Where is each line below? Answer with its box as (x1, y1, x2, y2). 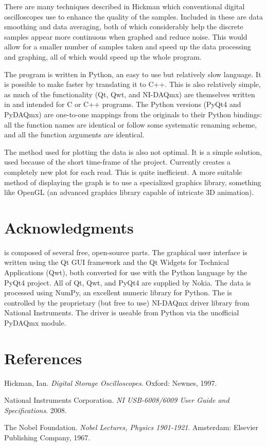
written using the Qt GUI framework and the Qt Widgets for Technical (4, 257, 229, 267)
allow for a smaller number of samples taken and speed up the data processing (4, 41, 251, 52)
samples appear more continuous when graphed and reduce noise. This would (4, 31, 247, 42)
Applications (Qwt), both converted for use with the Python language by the (4, 267, 247, 277)
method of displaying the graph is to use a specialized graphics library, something (4, 176, 261, 187)
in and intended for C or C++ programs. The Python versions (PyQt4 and (4, 99, 241, 110)
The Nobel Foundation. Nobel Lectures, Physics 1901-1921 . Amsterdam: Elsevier (4, 422, 259, 433)
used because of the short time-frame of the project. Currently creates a (4, 156, 230, 167)
